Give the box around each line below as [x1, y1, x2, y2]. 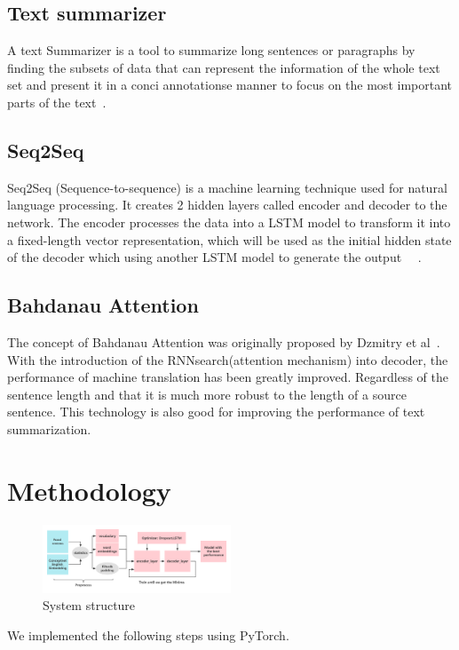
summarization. [7, 419, 91, 438]
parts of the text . [7, 92, 107, 111]
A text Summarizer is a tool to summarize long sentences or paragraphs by [7, 41, 415, 59]
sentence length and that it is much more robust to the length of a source [7, 384, 407, 403]
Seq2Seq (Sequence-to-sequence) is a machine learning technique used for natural [7, 178, 447, 196]
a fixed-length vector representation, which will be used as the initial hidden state [7, 230, 452, 249]
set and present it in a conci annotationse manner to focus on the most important [7, 75, 452, 94]
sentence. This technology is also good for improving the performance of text [7, 402, 425, 421]
